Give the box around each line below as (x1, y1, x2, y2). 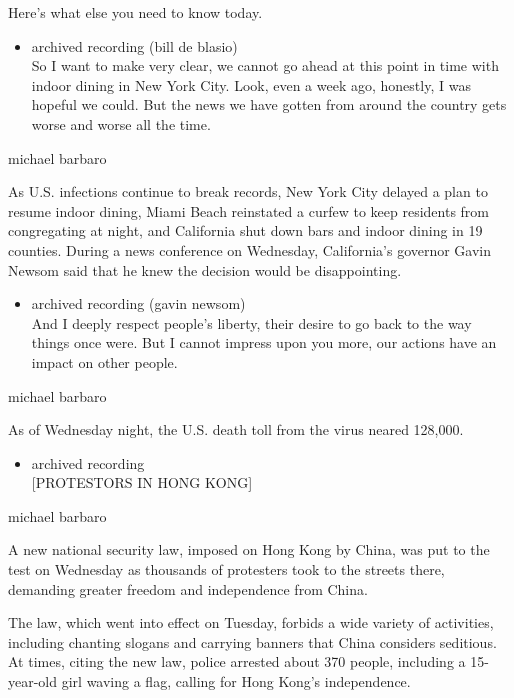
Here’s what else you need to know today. (8, 2, 263, 22)
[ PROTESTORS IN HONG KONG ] (31, 472, 253, 493)
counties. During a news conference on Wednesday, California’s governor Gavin (8, 239, 492, 260)
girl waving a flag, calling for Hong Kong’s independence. (61, 671, 411, 692)
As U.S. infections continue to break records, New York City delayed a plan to (8, 181, 488, 202)
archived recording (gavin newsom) (31, 293, 246, 314)
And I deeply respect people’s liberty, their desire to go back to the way (31, 312, 472, 333)
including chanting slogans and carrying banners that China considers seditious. (8, 631, 497, 652)
